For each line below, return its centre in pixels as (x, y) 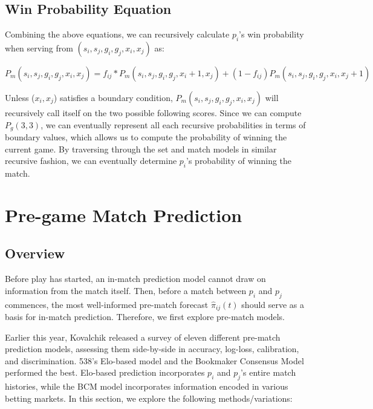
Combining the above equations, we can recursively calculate (117, 34)
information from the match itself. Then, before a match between (126, 290)
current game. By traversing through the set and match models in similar (141, 149)
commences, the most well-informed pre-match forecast (107, 304)
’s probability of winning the (239, 161)
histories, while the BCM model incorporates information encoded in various (147, 386)
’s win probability (271, 34)
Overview (35, 253)
